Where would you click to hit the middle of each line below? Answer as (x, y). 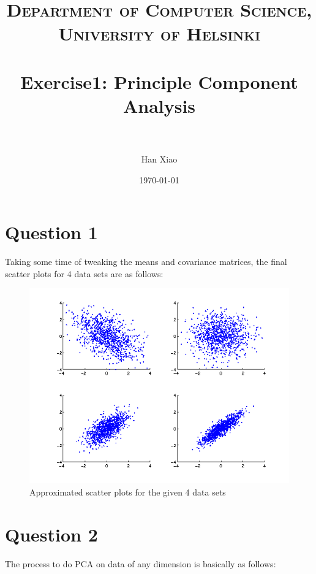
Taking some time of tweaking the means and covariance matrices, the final (146, 262)
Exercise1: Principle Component (159, 81)
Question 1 (51, 232)
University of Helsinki (159, 33)
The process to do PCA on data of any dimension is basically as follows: (141, 563)
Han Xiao (159, 159)
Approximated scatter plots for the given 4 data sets (128, 492)
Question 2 (51, 534)
